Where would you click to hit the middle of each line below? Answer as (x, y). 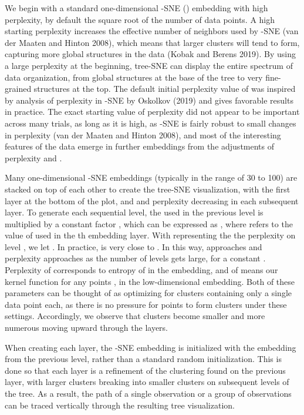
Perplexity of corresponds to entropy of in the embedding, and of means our (141, 270)
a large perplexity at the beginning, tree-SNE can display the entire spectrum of (149, 65)
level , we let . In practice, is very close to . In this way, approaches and (134, 246)
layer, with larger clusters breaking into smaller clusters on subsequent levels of (147, 382)
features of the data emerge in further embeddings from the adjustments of (140, 146)
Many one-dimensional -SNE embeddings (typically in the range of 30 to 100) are (151, 177)
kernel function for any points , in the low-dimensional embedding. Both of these (150, 281)
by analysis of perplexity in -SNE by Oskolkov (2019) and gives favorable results (149, 100)
